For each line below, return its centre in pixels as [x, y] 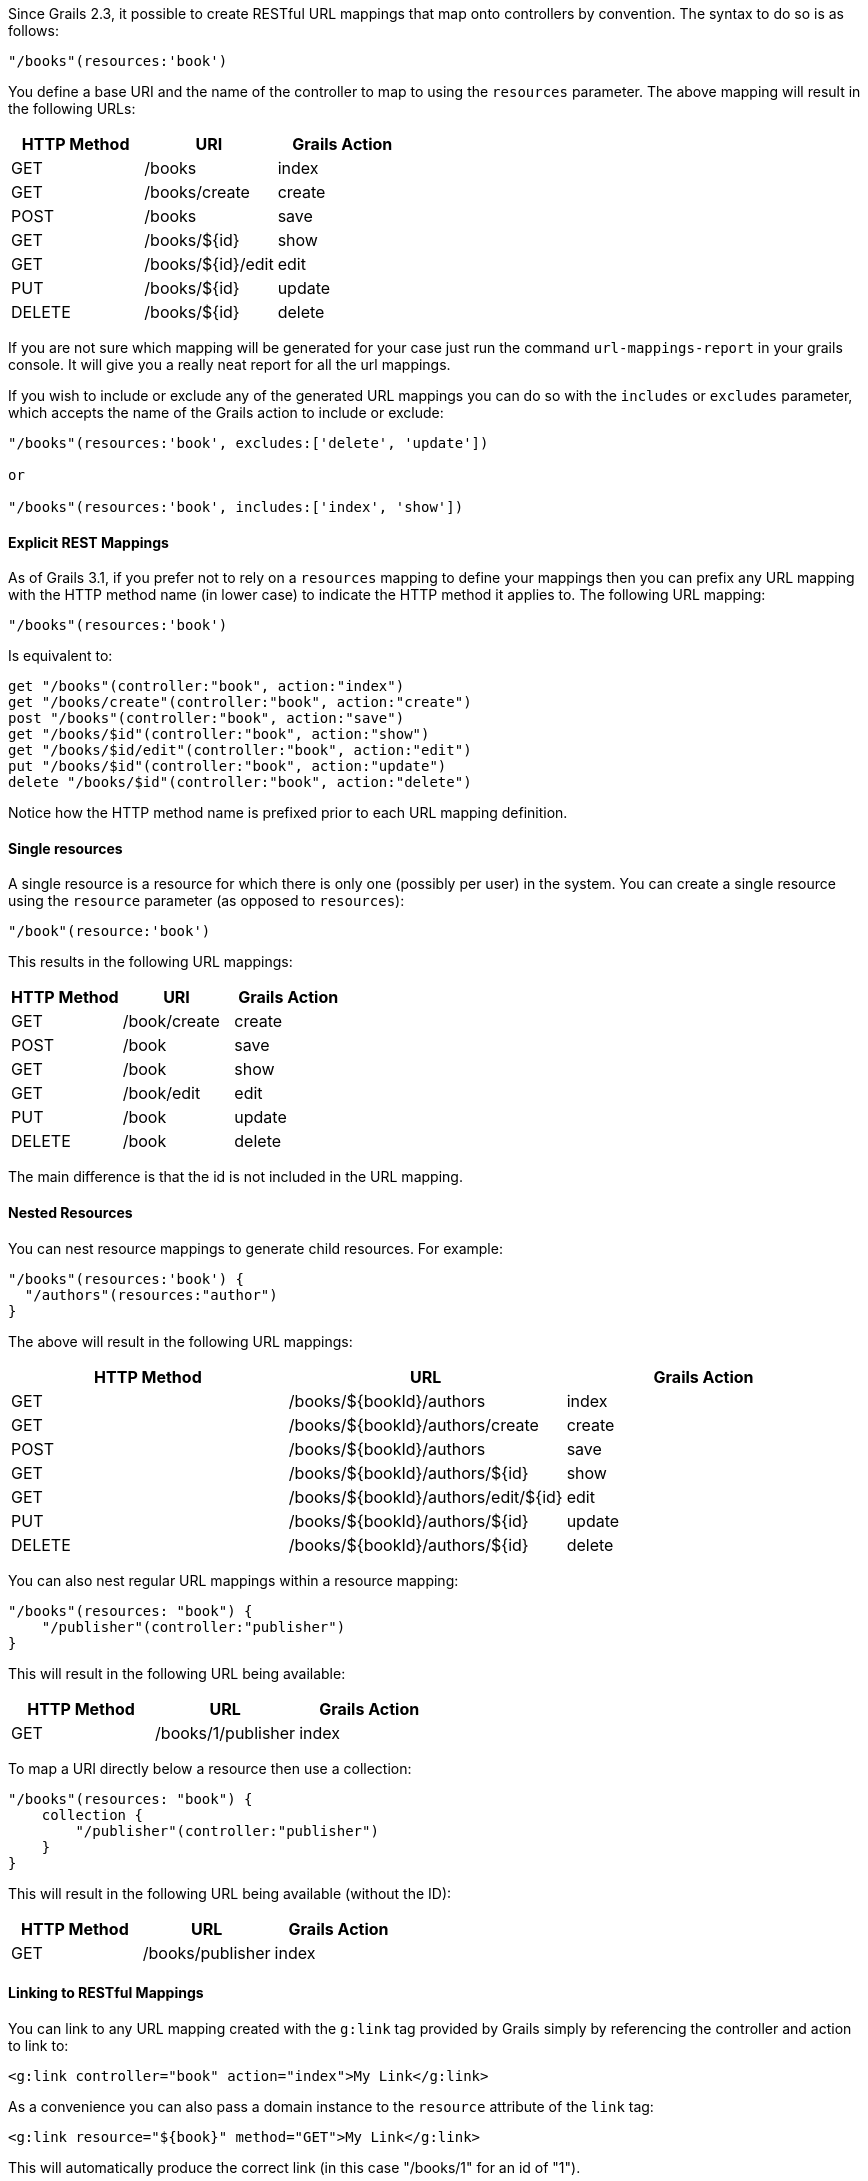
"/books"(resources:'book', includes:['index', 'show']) [236, 507]
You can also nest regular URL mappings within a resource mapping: [233, 1580]
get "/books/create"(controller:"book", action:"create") [240, 702]
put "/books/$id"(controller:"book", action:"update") [227, 766]
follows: [33, 30]
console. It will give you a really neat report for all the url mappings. [229, 364]
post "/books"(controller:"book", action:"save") [206, 718]
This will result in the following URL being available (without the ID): [230, 1893]
